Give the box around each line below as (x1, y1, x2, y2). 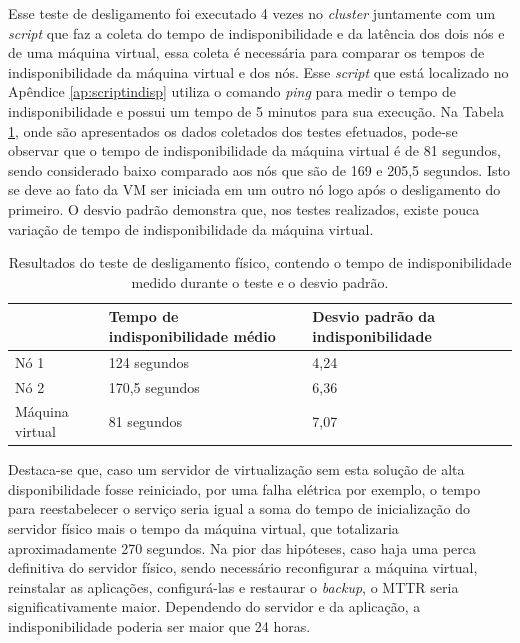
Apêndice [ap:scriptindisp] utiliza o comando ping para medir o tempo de (8, 81, 457, 102)
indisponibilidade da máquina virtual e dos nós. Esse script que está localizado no (8, 61, 509, 82)
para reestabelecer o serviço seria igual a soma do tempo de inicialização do (8, 498, 471, 519)
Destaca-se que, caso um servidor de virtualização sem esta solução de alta (8, 459, 465, 480)
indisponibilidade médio (108, 325, 276, 346)
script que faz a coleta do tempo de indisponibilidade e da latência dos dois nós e (8, 22, 505, 43)
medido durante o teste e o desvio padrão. (131, 271, 389, 292)
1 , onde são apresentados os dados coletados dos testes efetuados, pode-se (8, 120, 458, 141)
